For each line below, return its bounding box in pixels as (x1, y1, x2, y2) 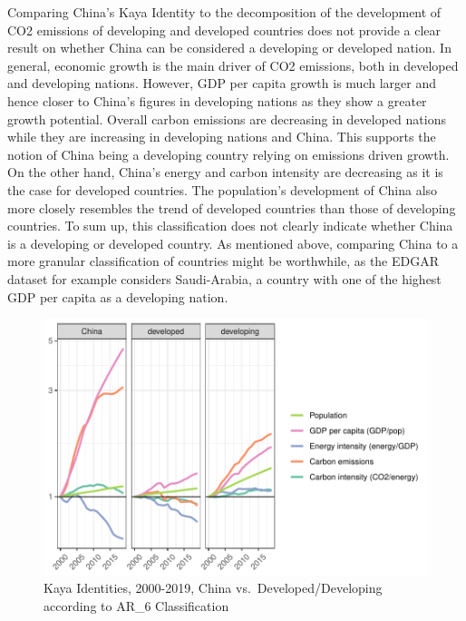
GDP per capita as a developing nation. (7, 287, 228, 306)
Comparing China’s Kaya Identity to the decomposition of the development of (7, 3, 442, 21)
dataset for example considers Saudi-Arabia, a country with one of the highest (7, 269, 442, 288)
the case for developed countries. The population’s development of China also (7, 180, 438, 199)
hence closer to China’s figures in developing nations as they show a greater (7, 91, 427, 110)
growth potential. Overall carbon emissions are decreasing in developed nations (7, 109, 446, 128)
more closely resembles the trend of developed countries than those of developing (7, 198, 456, 217)
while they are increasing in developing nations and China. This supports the (7, 127, 436, 146)
